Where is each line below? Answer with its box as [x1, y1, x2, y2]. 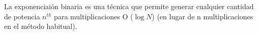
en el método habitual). [4, 21, 77, 31]
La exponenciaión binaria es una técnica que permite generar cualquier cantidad [4, 1, 254, 11]
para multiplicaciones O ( [54, 11, 133, 21]
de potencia [4, 11, 40, 21]
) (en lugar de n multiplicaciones [152, 11, 253, 21]
